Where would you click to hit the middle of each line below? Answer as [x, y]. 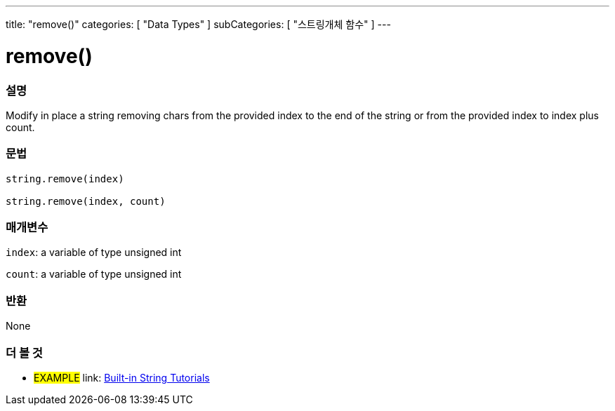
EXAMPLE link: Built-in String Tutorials [122, 377]
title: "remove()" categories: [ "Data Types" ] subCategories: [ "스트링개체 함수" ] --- [198, 24]
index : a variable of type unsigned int [94, 252]
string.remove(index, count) [86, 201]
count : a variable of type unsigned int [94, 274]
